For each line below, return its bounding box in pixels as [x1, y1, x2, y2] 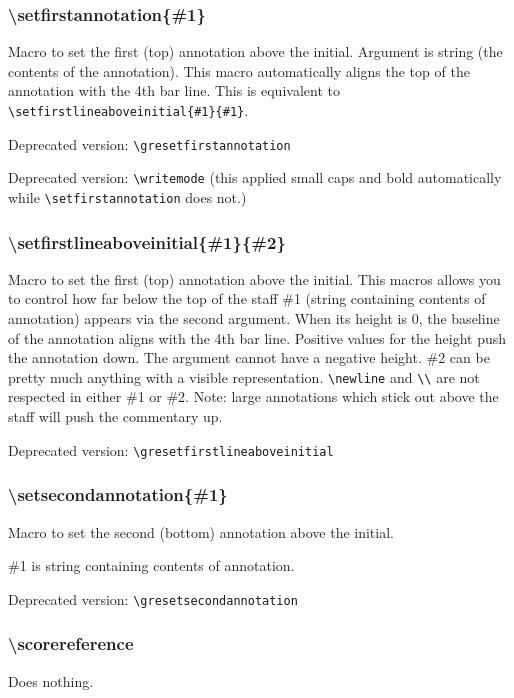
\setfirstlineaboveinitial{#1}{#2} [8, 229, 286, 254]
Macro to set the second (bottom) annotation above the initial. [8, 521, 394, 542]
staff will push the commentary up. [8, 406, 223, 427]
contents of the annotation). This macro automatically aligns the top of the [8, 60, 470, 81]
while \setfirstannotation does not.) [8, 186, 247, 207]
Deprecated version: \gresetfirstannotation [8, 133, 291, 154]
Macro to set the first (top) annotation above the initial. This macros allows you [8, 268, 501, 289]
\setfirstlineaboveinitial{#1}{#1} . [8, 100, 249, 120]
